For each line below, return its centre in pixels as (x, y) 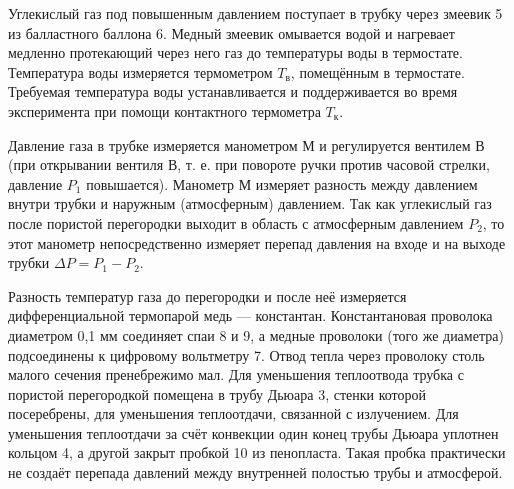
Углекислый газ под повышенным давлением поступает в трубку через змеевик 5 (255, 13)
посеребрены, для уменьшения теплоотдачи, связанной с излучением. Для (233, 413)
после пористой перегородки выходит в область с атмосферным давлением (236, 222)
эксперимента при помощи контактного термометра (164, 110)
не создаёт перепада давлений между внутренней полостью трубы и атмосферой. (255, 472)
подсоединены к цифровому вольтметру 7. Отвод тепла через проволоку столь (246, 354)
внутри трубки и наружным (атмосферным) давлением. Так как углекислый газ (250, 203)
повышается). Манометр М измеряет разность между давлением (282, 183)
